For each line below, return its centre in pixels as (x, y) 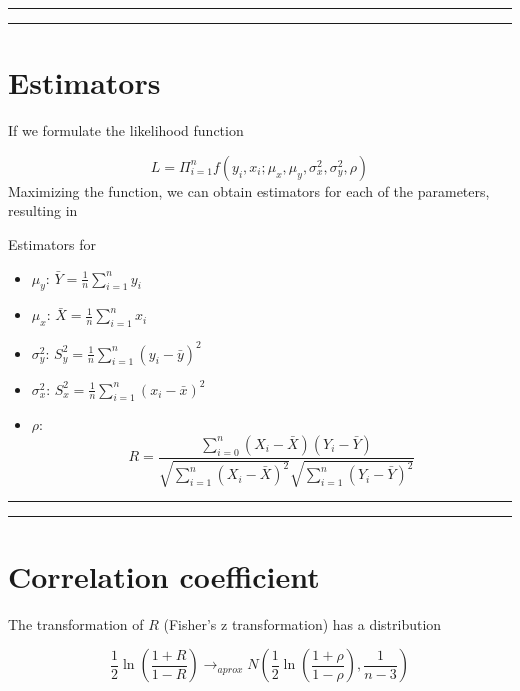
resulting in (43, 210)
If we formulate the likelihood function (126, 130)
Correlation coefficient (164, 575)
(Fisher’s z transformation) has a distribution (302, 623)
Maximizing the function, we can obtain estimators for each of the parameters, (249, 190)
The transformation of (76, 623)
